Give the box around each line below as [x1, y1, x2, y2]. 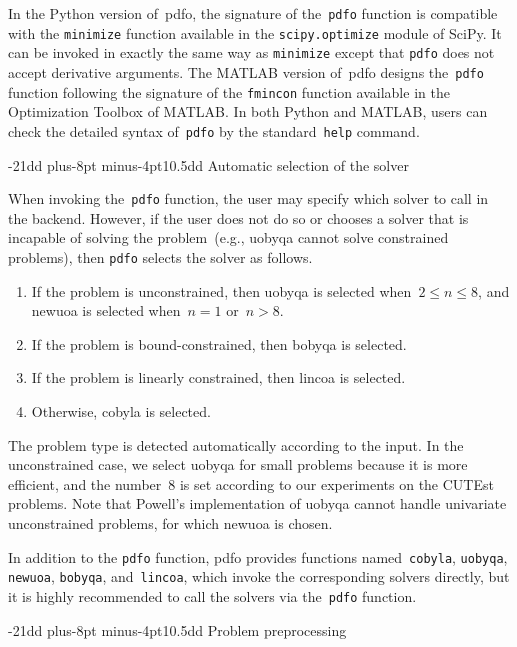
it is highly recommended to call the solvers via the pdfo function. [8, 585, 417, 606]
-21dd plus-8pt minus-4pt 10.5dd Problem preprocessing [8, 619, 347, 640]
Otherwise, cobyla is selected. [31, 401, 211, 421]
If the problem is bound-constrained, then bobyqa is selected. [31, 333, 407, 354]
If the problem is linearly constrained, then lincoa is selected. [31, 367, 406, 388]
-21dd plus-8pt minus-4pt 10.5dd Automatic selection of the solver [8, 154, 409, 175]
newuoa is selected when [31, 300, 181, 321]
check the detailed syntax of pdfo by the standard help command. [8, 120, 420, 141]
